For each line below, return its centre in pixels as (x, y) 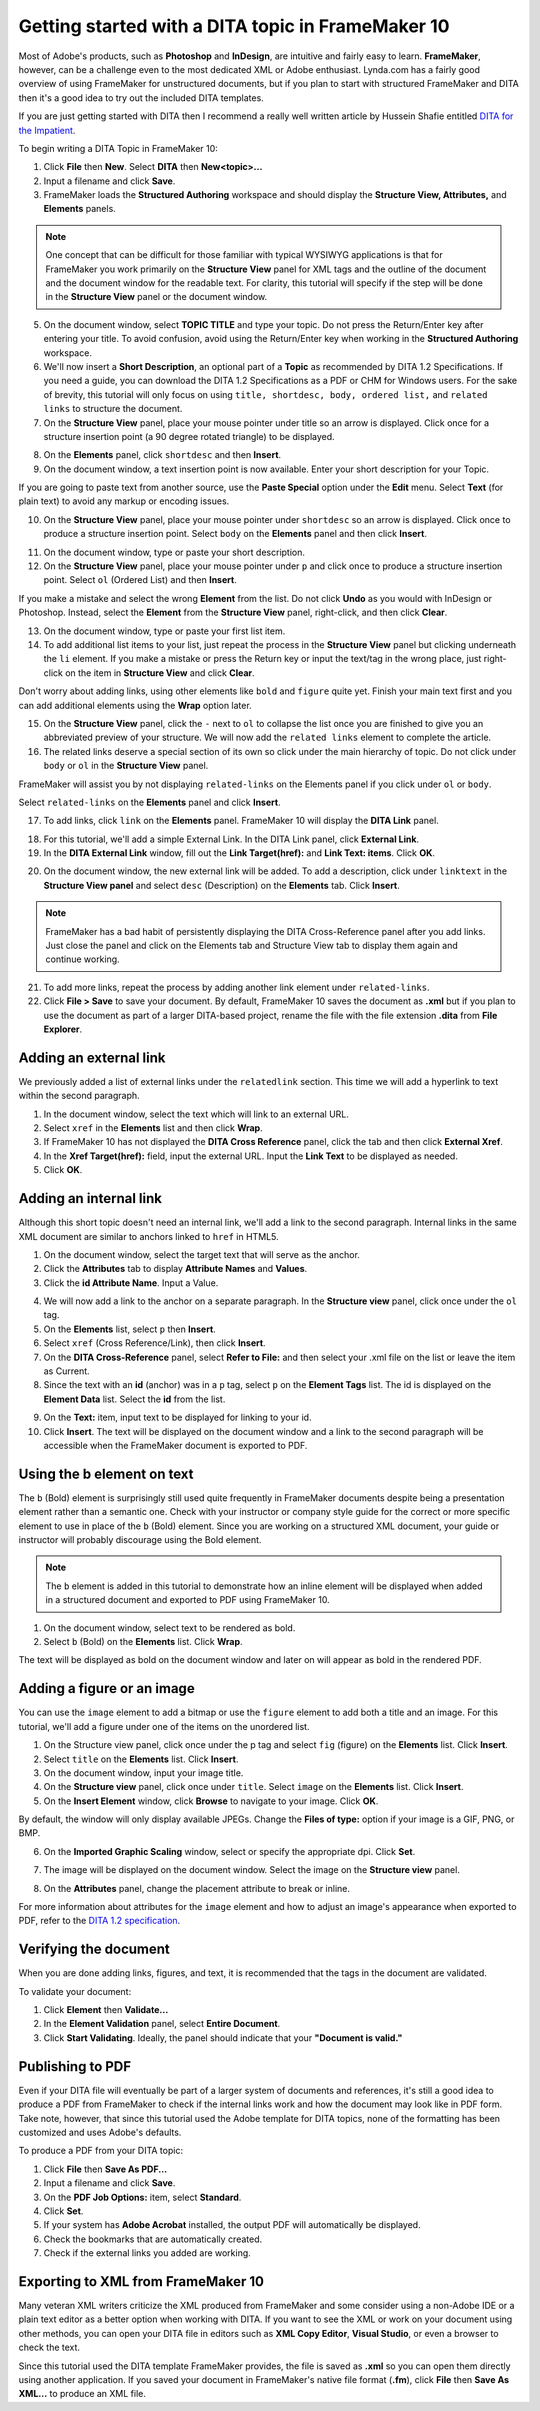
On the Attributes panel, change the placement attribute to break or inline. (196, 1888)
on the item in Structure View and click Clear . (160, 672)
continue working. (82, 959)
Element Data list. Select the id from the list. (134, 1399)
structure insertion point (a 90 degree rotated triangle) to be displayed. (189, 436)
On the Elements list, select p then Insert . (130, 1329)
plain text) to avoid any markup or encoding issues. (124, 501)
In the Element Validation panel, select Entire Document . (162, 2024)
